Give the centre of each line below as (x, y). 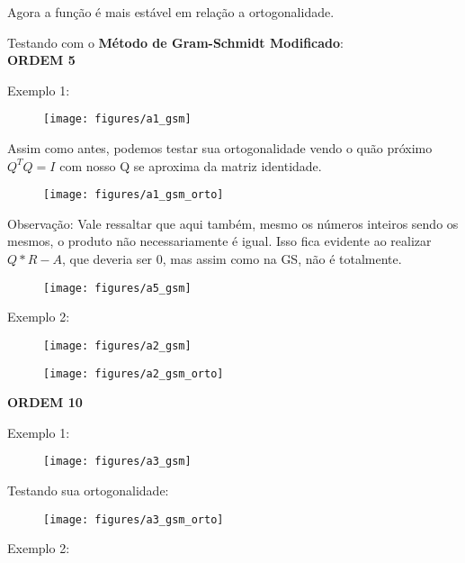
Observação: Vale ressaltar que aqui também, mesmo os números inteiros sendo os (233, 223)
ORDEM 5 (41, 60)
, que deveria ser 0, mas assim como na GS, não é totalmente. (232, 259)
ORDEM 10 (45, 402)
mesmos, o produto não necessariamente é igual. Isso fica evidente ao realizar (219, 241)
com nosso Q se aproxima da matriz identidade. (191, 165)
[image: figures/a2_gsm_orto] (134, 373)
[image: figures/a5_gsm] (117, 288)
